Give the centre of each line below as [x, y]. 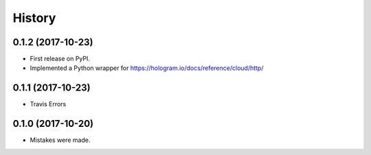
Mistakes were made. [60, 140]
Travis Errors [48, 104]
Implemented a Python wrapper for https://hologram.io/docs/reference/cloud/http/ [147, 68]
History [34, 18]
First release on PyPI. [60, 59]
